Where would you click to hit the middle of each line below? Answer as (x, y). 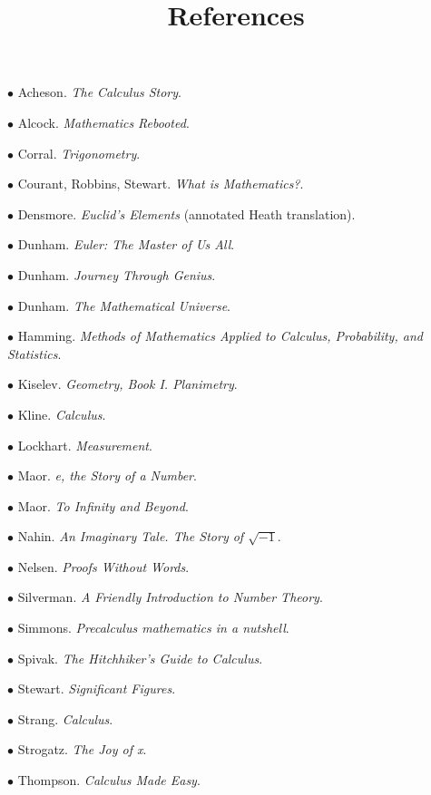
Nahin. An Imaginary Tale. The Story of (131, 536)
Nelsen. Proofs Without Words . (103, 566)
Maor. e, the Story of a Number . (107, 475)
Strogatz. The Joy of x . (82, 749)
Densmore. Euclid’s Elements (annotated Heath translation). (186, 213)
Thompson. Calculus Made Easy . (109, 780)
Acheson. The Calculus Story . (99, 92)
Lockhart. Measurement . (85, 445)
